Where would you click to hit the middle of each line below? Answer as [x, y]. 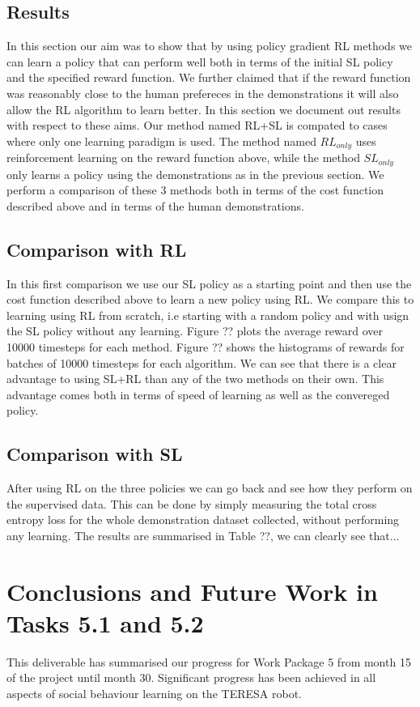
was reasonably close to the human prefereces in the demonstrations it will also [203, 93]
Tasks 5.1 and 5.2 [105, 622]
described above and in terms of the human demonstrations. [155, 205]
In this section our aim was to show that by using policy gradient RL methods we [210, 46]
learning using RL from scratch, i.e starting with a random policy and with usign [208, 315]
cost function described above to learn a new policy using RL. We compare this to [210, 299]
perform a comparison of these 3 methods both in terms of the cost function [195, 190]
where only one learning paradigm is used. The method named [161, 141]
